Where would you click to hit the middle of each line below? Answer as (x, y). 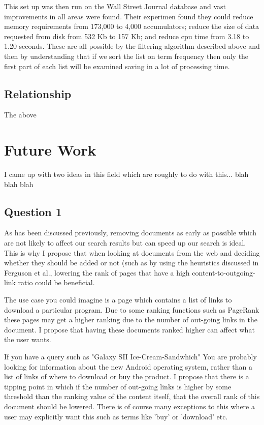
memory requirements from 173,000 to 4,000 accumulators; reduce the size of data (132, 26)
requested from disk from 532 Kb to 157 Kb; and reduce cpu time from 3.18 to (127, 36)
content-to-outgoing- (224, 272)
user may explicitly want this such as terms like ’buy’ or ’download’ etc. (116, 416)
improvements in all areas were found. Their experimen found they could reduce (129, 16)
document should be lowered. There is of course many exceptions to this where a (129, 406)
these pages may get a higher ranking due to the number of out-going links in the (131, 320)
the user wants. (28, 339)
